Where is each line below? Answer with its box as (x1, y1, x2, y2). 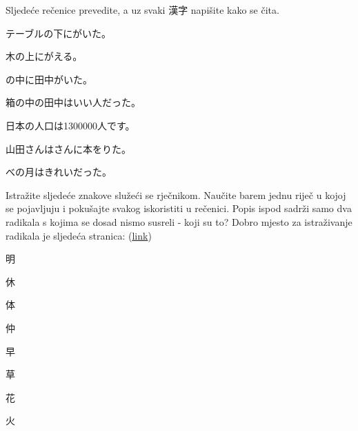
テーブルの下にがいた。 (6, 25, 111, 40)
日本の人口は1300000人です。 (6, 118, 135, 132)
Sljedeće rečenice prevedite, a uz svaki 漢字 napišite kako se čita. (6, 3, 279, 17)
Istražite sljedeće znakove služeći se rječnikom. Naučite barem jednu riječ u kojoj (6, 187, 346, 202)
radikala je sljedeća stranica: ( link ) (6, 228, 152, 242)
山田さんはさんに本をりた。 (6, 141, 131, 156)
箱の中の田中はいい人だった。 (6, 95, 141, 109)
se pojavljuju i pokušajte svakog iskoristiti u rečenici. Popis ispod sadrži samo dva (6, 201, 352, 215)
